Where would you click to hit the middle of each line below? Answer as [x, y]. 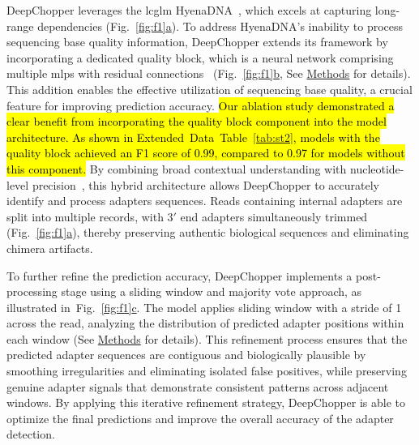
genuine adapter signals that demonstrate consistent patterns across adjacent [198, 386]
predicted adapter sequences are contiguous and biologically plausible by [186, 355]
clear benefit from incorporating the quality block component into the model [197, 121]
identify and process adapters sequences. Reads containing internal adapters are [205, 201]
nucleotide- [377, 168]
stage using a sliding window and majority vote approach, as [212, 291]
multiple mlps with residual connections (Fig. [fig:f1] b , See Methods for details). [209, 73]
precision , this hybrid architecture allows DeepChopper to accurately [205, 184]
